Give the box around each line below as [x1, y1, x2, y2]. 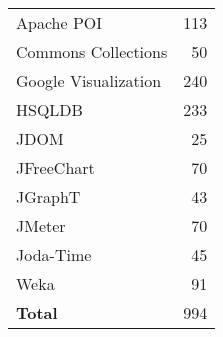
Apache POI [16, 11, 103, 34]
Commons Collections [16, 40, 168, 63]
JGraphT [16, 185, 81, 208]
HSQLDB [16, 98, 83, 121]
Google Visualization [16, 69, 162, 92]
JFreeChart [16, 156, 95, 179]
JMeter [16, 214, 66, 237]
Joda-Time [16, 243, 92, 266]
